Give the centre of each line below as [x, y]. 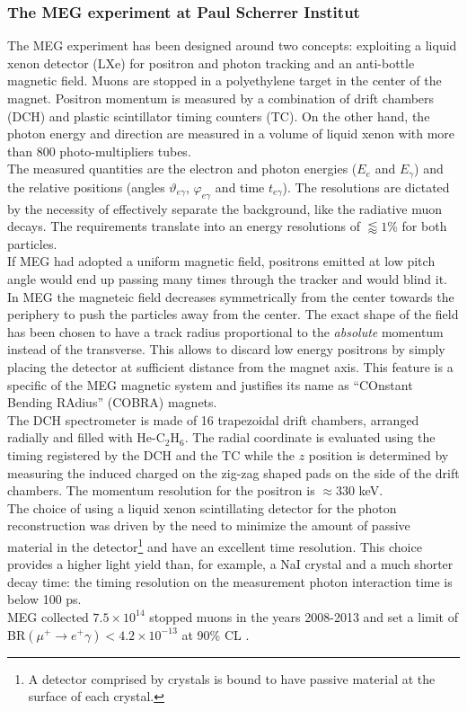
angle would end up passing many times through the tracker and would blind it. [227, 279]
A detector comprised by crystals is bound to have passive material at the [232, 678]
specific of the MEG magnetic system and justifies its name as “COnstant [210, 384]
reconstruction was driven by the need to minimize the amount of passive [209, 525]
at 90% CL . [216, 634]
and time [240, 187]
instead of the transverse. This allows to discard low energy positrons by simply [226, 349]
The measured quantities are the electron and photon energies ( [182, 169]
